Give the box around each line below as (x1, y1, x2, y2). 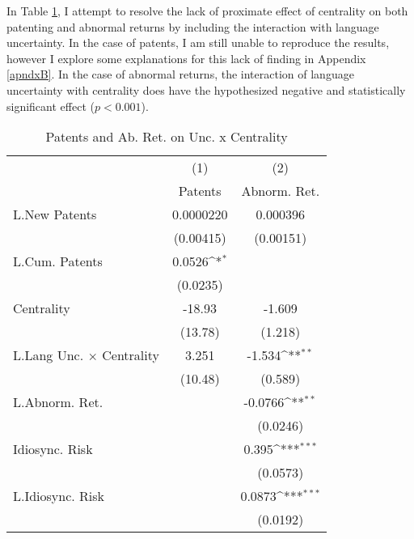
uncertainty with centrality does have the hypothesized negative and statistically (6, 81, 406, 98)
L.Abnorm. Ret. (13, 393, 103, 412)
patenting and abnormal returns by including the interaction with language (6, 18, 379, 35)
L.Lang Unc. (13, 346, 84, 365)
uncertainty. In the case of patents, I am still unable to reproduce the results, (6, 34, 390, 51)
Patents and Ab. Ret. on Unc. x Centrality (45, 127, 288, 146)
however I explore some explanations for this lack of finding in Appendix (6, 49, 366, 66)
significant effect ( (6, 97, 95, 114)
